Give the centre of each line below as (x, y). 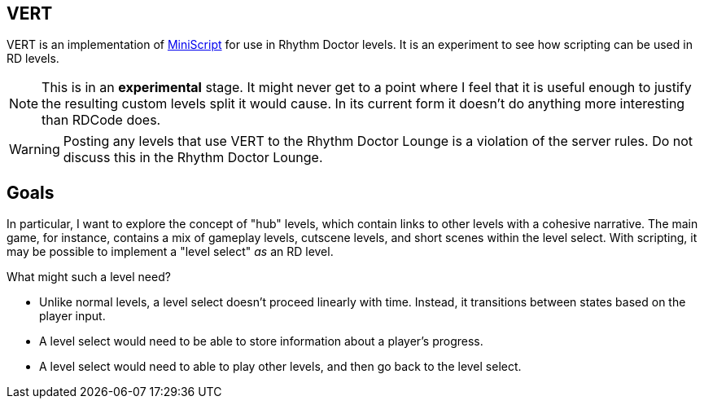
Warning (35, 150)
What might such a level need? (89, 277)
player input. (72, 316)
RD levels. (33, 59)
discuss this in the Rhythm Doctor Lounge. (193, 158)
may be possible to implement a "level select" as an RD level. (170, 252)
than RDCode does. (101, 120)
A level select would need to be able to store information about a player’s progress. (261, 341)
